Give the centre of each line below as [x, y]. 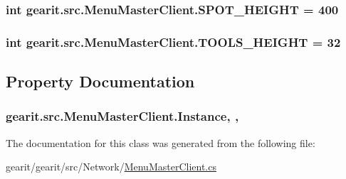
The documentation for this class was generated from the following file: [161, 142]
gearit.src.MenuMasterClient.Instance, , [122, 116]
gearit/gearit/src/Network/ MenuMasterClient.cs [111, 167]
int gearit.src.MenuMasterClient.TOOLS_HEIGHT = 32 [173, 42]
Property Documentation [100, 81]
